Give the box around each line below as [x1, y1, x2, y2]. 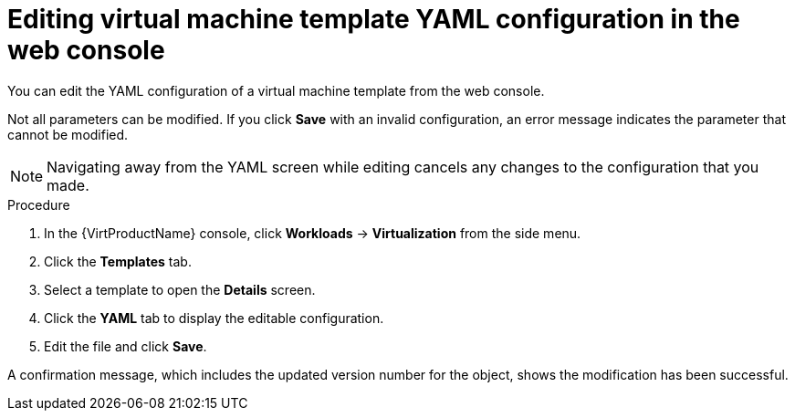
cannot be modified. [7, 126, 129, 142]
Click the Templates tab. [44, 253, 192, 269]
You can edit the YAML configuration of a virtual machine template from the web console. [7, 82, 545, 99]
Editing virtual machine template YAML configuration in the [7, 4, 740, 35]
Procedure [7, 196, 70, 213]
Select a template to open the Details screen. [44, 281, 316, 298]
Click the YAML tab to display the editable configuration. [44, 309, 384, 326]
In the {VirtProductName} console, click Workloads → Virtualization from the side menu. [44, 225, 581, 241]
